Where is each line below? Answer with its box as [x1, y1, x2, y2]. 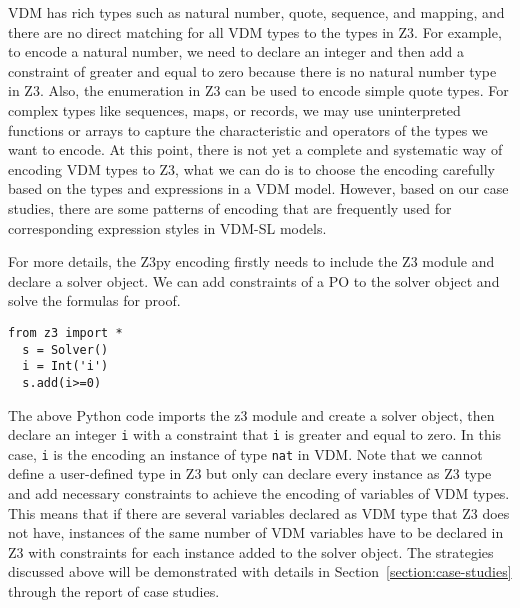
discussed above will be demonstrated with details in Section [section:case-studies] [8, 561, 512, 582]
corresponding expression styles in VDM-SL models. [8, 217, 327, 238]
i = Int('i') [22, 359, 109, 374]
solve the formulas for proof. [8, 290, 181, 311]
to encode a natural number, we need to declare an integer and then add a [8, 41, 464, 62]
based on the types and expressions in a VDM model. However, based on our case [8, 178, 509, 199]
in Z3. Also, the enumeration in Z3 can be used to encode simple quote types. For [8, 80, 509, 101]
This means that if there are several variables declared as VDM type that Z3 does [8, 502, 510, 523]
